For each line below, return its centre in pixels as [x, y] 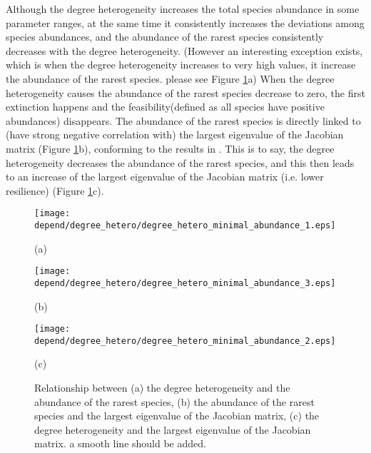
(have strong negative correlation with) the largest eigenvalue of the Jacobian [175, 134]
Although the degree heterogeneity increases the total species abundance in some [183, 9]
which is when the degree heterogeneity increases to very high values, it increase [181, 65]
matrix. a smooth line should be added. [120, 443]
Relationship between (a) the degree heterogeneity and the [162, 388]
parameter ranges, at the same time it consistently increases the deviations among [185, 22]
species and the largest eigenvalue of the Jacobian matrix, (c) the [177, 416]
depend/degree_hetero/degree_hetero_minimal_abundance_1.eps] [185, 225]
